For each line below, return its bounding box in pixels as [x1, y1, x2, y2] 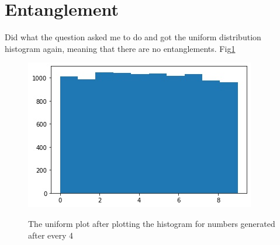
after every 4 [28, 229, 74, 241]
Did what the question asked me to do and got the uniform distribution [5, 31, 261, 43]
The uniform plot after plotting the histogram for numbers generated [28, 217, 275, 229]
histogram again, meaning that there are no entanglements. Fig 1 [5, 42, 236, 54]
